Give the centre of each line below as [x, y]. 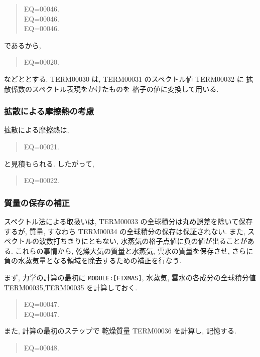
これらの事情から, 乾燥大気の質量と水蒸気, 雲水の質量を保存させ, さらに [134, 250]
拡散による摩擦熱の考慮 [49, 111]
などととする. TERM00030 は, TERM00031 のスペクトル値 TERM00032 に [124, 78]
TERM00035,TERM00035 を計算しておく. [71, 287]
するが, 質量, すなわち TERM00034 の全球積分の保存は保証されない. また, [125, 231]
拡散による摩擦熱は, [37, 130]
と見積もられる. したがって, [49, 163]
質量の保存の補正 [37, 202]
